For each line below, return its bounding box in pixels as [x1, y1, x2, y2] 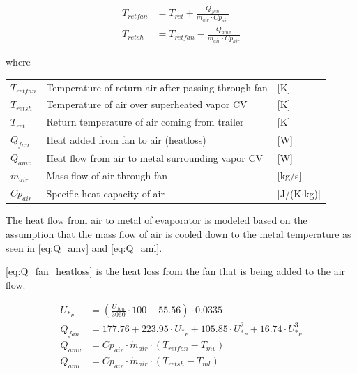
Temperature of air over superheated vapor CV [46, 97, 248, 112]
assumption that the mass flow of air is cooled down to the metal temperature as [6, 226, 351, 241]
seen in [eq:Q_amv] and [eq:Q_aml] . [6, 240, 162, 255]
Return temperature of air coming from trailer [46, 114, 244, 129]
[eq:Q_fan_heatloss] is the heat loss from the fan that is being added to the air [6, 264, 346, 278]
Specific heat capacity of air [46, 186, 165, 200]
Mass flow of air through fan [46, 168, 168, 183]
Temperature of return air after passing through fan [46, 80, 268, 94]
